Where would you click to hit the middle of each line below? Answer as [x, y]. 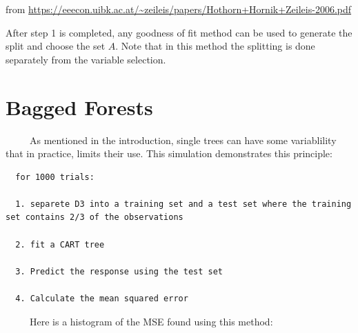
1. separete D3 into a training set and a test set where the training [183, 204]
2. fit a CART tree [60, 244]
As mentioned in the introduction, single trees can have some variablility [183, 140]
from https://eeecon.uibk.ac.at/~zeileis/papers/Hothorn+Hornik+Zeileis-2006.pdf [179, 9]
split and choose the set [56, 46]
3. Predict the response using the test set [119, 271]
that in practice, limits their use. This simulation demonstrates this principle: [169, 153]
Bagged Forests [79, 107]
